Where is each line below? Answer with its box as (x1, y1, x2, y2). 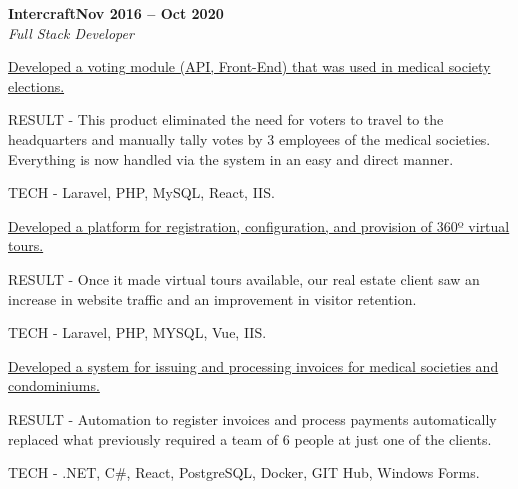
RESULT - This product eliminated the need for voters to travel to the (8, 109, 444, 130)
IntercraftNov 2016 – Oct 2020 (8, 3, 224, 23)
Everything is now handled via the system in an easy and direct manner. (8, 148, 454, 169)
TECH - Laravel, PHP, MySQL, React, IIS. (8, 182, 275, 203)
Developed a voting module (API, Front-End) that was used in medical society (8, 56, 491, 77)
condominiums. (8, 375, 100, 396)
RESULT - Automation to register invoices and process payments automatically (8, 408, 497, 429)
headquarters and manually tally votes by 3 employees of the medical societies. (8, 128, 491, 149)
